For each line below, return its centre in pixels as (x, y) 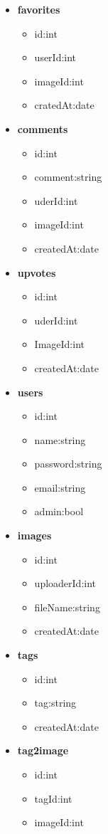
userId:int (55, 57)
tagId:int (53, 798)
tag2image (43, 750)
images (34, 535)
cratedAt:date (64, 105)
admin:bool (59, 511)
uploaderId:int (65, 583)
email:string (60, 487)
